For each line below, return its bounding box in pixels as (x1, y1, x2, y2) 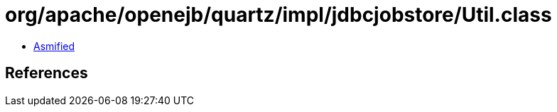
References (5, 64, 88, 82)
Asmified (33, 39, 75, 52)
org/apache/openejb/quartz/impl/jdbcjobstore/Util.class (5, 3, 552, 27)
